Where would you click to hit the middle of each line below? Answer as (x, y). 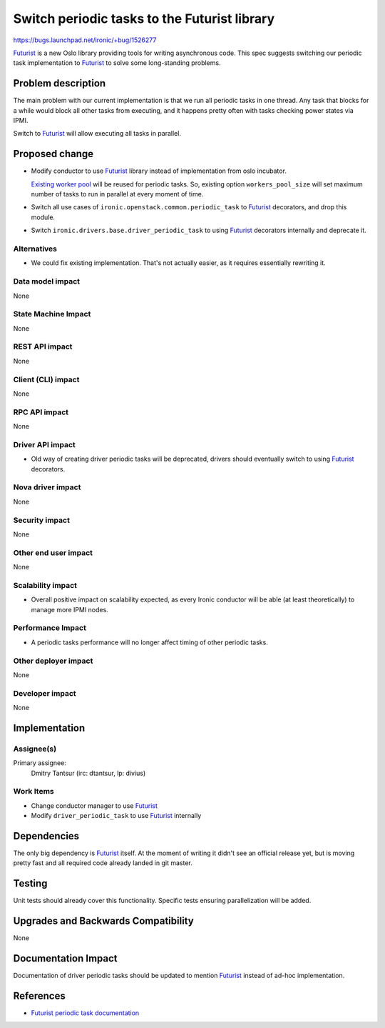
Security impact (42, 520)
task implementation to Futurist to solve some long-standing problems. (117, 63)
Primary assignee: (40, 763)
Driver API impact (45, 444)
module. (43, 217)
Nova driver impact (47, 487)
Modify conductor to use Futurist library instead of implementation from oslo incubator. (159, 171)
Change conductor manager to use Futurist (94, 805)
